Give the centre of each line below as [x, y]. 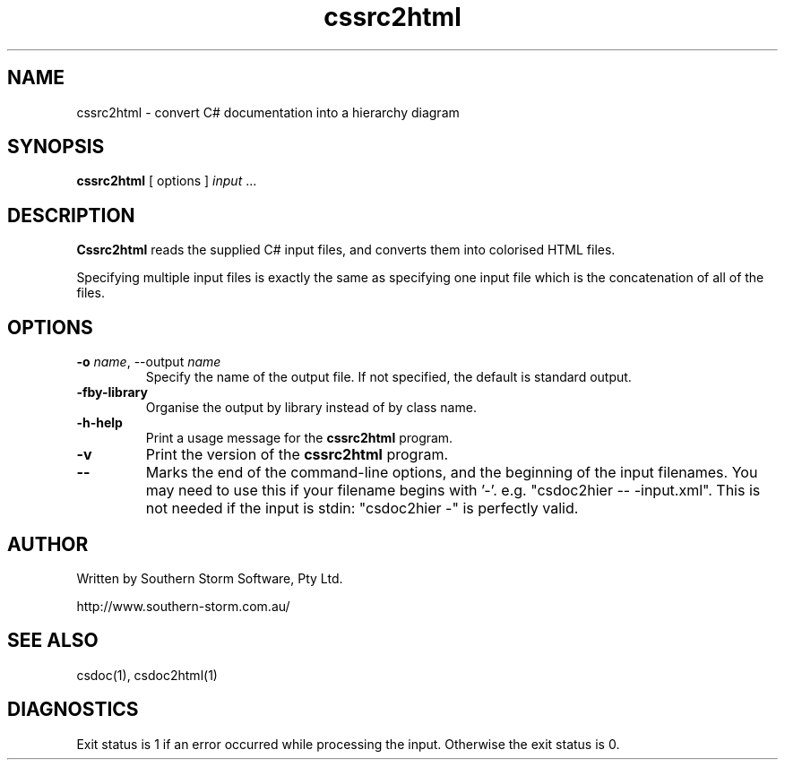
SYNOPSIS [56, 147]
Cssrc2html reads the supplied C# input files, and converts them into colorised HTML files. [346, 250]
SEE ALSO [53, 641]
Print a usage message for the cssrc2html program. [299, 438]
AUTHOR [48, 544]
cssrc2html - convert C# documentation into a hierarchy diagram [268, 112]
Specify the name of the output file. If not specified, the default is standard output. [388, 377]
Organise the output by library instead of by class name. [311, 408]
